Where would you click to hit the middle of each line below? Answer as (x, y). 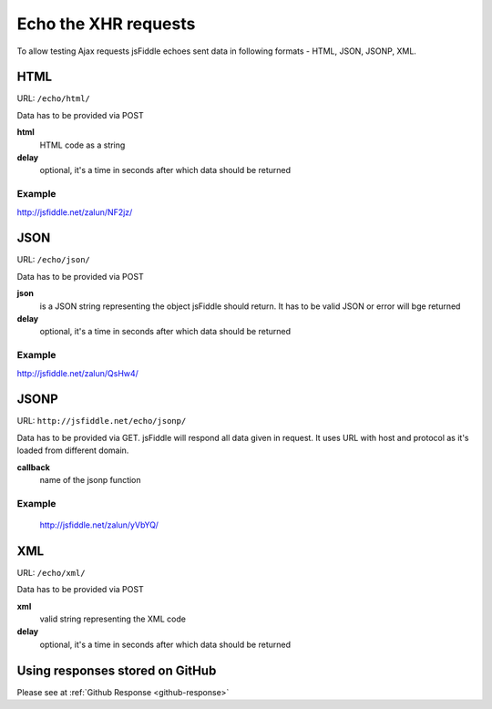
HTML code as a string (82, 145)
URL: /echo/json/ (54, 260)
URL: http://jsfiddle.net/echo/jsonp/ (102, 421)
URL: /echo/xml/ (51, 572)
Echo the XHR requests (106, 24)
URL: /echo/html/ (54, 98)
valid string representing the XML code (113, 619)
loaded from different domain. (73, 450)
